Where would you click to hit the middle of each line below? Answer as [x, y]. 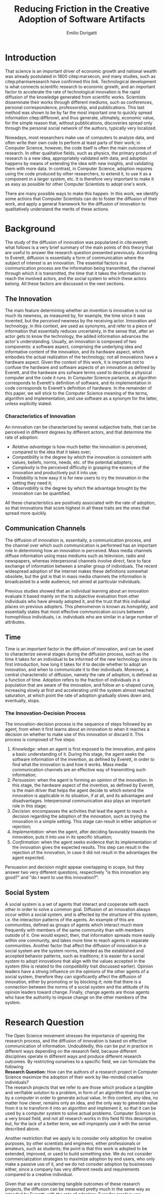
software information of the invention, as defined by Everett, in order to [83, 759]
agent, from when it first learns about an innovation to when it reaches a [77, 729]
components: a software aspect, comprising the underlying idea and [73, 347]
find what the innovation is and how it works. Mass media [70, 764]
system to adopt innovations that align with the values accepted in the [75, 961]
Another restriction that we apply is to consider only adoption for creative [78, 1138]
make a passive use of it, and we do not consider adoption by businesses [79, 1164]
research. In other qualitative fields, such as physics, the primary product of [81, 153]
